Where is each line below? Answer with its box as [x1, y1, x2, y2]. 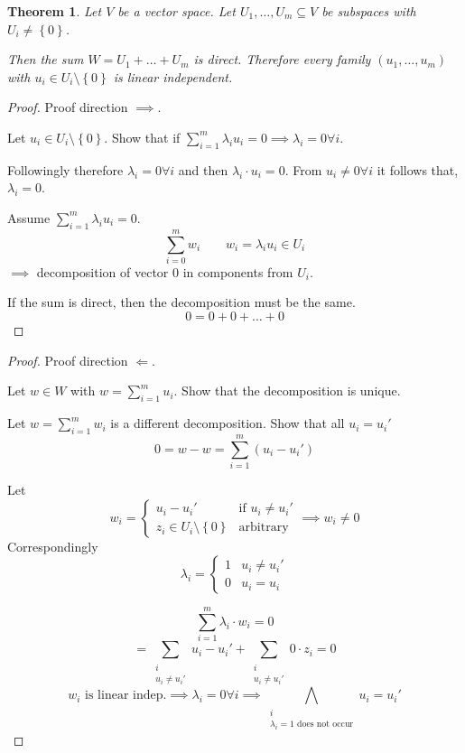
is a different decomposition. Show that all [110, 414, 345, 432]
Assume [7, 208, 51, 227]
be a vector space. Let [117, 2, 236, 20]
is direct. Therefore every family [193, 50, 371, 69]
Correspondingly [7, 536, 98, 555]
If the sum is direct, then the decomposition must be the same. [7, 293, 356, 311]
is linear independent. [113, 67, 233, 86]
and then [178, 160, 228, 179]
